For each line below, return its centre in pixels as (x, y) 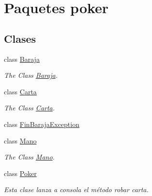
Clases (20, 38)
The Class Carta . (30, 108)
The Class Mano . (29, 157)
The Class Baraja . (31, 75)
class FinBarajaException (42, 124)
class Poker (20, 173)
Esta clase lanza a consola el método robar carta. (76, 189)
